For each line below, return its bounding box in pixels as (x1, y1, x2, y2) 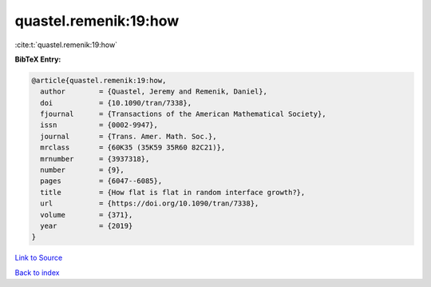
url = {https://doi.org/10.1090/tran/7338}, (40, 199, 259, 208)
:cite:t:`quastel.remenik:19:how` (14, 40, 118, 50)
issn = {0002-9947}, (40, 121, 159, 130)
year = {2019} (40, 221, 133, 230)
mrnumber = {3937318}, (40, 154, 150, 163)
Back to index (14, 268, 60, 277)
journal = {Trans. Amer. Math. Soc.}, (40, 132, 217, 141)
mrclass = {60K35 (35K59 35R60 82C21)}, (40, 143, 226, 152)
